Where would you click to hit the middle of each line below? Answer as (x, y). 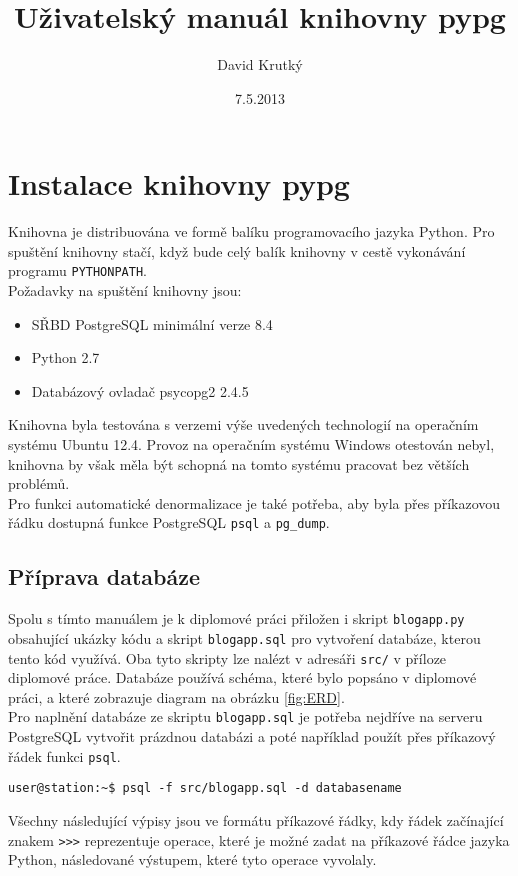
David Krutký (260, 64)
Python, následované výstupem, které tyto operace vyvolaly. (192, 859)
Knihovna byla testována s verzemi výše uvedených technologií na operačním (243, 424)
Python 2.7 (65, 357)
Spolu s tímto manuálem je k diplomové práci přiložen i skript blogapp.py (236, 618)
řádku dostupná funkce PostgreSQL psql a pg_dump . (169, 522)
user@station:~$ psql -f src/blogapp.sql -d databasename (205, 788)
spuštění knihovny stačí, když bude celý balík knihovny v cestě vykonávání (237, 250)
